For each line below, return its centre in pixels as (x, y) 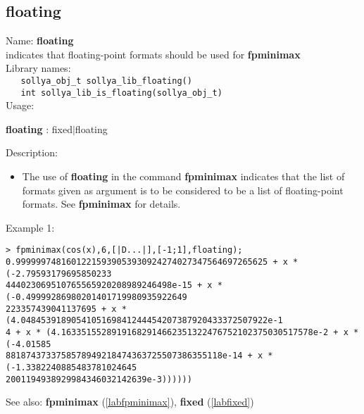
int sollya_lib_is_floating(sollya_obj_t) (121, 93)
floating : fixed (39, 128)
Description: (32, 152)
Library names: (38, 68)
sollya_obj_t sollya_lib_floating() (106, 81)
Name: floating (40, 40)
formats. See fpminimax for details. (101, 204)
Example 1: (30, 227)
